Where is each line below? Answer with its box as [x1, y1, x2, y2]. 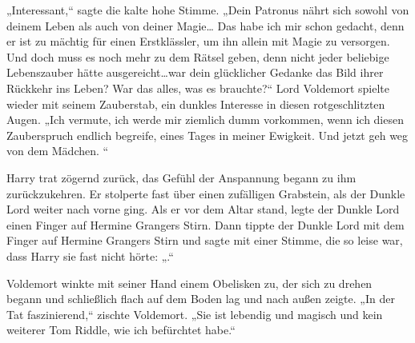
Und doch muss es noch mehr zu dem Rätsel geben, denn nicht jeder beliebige [6, 48, 389, 65]
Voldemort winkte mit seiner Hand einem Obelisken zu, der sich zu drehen [6, 274, 373, 291]
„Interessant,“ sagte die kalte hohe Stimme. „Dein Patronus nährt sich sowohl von [6, 2, 409, 18]
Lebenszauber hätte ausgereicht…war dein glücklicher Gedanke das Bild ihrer [6, 64, 384, 81]
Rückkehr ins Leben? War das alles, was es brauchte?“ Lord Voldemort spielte [6, 79, 389, 96]
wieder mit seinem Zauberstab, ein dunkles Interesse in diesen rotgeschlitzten [6, 95, 385, 112]
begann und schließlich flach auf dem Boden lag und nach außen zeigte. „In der [6, 290, 395, 307]
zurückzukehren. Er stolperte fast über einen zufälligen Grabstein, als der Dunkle [6, 185, 405, 201]
